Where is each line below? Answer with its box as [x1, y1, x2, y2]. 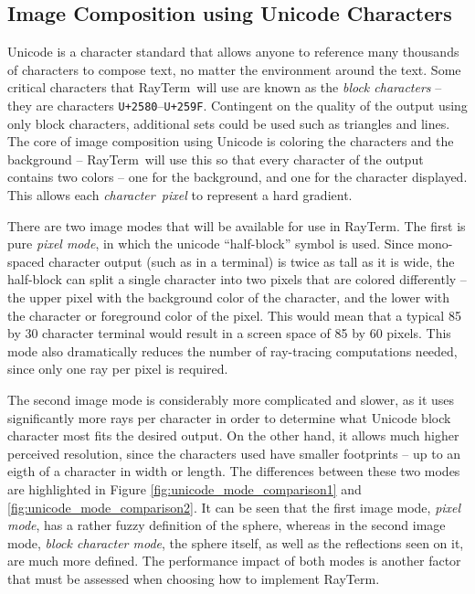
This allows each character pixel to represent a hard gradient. [7, 186, 353, 205]
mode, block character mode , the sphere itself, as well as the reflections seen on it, [7, 533, 464, 552]
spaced [7, 251, 45, 270]
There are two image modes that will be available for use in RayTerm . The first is [7, 216, 466, 235]
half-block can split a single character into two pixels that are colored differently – [7, 270, 467, 289]
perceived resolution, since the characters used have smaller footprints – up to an [7, 443, 461, 462]
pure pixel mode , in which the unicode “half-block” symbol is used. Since [7, 234, 414, 253]
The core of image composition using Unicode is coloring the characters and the [7, 132, 454, 151]
